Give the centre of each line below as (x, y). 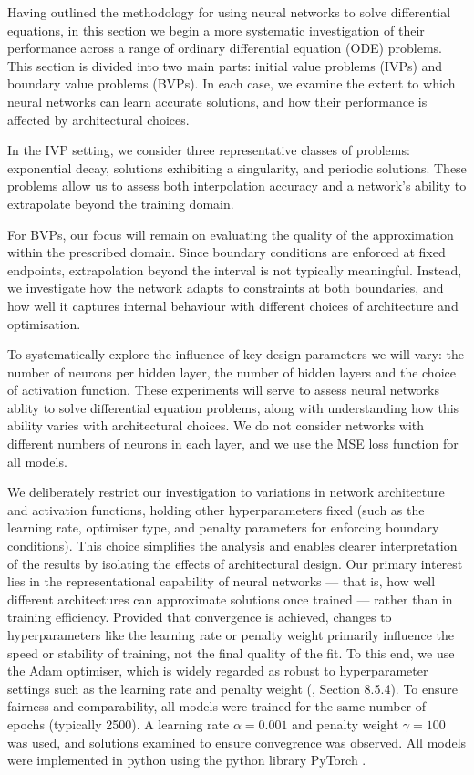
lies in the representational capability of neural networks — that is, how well (222, 581)
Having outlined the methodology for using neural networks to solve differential (229, 12)
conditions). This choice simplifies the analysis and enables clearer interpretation (232, 546)
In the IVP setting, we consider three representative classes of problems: (209, 150)
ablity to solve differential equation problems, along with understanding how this (233, 407)
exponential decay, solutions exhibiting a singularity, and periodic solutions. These (237, 167)
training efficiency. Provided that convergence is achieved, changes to (200, 617)
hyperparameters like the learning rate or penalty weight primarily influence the (231, 635)
